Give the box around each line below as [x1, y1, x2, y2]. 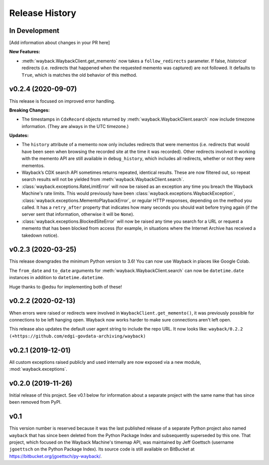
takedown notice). [21, 232, 59, 238]
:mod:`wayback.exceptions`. [9, 366, 67, 372]
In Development [9, 26, 60, 35]
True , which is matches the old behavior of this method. [21, 72, 137, 78]
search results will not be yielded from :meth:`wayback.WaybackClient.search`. [21, 176, 184, 182]
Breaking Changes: [9, 107, 50, 113]
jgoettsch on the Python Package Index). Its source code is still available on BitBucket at [9, 446, 195, 452]
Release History [9, 7, 77, 18]
